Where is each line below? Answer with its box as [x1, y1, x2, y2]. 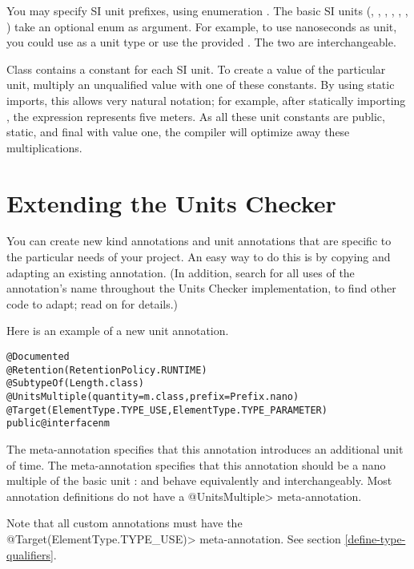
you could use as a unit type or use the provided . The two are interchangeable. [6, 34, 396, 50]
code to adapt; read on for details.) [6, 295, 179, 312]
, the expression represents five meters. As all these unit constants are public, [6, 107, 385, 124]
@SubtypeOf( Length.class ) [6, 377, 144, 389]
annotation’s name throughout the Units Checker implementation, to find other [6, 280, 396, 297]
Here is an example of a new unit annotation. [6, 322, 229, 339]
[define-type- [344, 530, 406, 547]
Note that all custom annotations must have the [6, 515, 243, 531]
